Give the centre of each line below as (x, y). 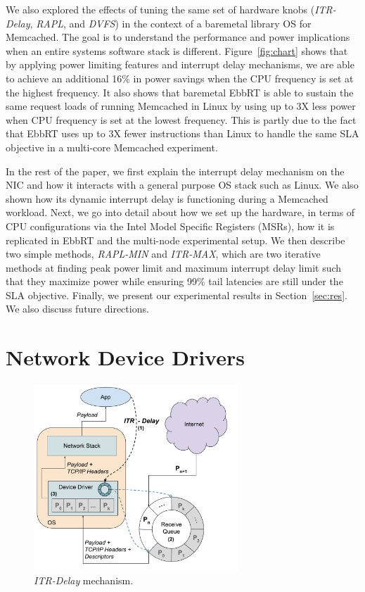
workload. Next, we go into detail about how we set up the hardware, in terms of (180, 212)
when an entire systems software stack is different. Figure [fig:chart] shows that (177, 50)
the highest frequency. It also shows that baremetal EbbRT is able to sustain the (180, 92)
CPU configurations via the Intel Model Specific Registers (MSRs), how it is (170, 226)
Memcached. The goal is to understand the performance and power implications (178, 37)
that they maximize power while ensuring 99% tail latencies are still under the (174, 281)
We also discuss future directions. (77, 309)
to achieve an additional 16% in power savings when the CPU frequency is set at (180, 78)
